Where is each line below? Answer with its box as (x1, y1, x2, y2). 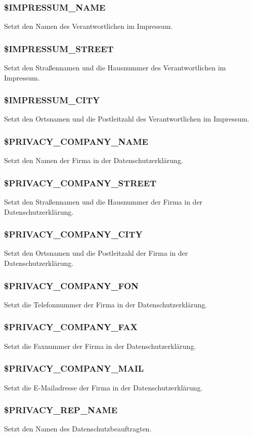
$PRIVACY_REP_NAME (4, 404, 118, 416)
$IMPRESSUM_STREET (4, 42, 114, 55)
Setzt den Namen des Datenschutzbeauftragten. (4, 423, 152, 434)
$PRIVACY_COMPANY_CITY (4, 228, 143, 241)
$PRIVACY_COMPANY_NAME (4, 135, 148, 147)
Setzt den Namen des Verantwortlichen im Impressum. (4, 21, 173, 31)
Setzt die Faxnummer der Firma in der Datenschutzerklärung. (4, 340, 196, 351)
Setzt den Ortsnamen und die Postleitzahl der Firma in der (4, 248, 188, 258)
